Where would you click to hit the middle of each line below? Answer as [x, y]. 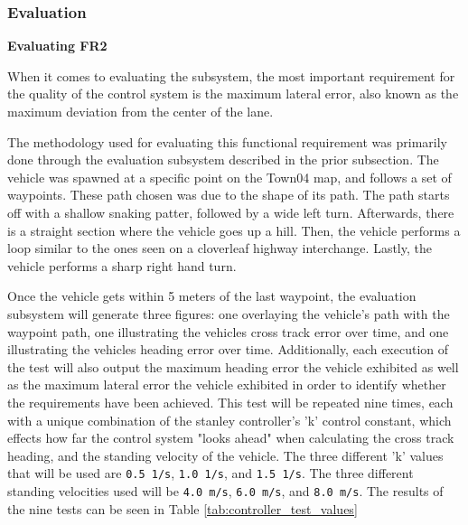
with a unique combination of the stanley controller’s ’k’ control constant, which [229, 420]
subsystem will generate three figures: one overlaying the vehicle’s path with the [229, 313]
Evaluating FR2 [57, 46]
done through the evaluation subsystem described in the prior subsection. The [223, 159]
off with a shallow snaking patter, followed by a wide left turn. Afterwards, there [231, 212]
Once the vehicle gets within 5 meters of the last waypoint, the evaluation [212, 296]
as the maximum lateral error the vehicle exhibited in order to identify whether [227, 384]
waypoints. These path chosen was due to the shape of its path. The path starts [229, 195]
